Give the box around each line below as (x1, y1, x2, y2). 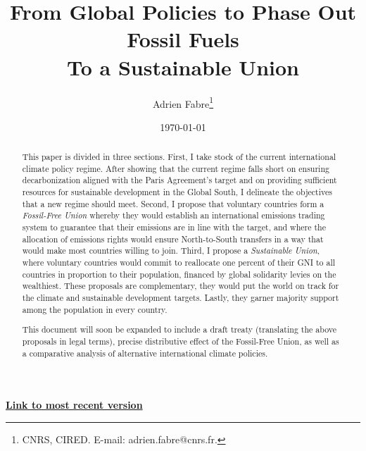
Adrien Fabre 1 (152, 94, 214, 111)
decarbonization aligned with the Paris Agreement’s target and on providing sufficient (22, 174, 337, 186)
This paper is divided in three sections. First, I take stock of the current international (22, 151, 336, 163)
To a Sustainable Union (67, 52, 299, 81)
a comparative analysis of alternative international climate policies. (22, 347, 268, 359)
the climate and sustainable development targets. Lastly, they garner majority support (22, 292, 339, 304)
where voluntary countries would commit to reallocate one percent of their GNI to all (22, 257, 336, 268)
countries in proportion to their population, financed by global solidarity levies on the (22, 268, 336, 280)
